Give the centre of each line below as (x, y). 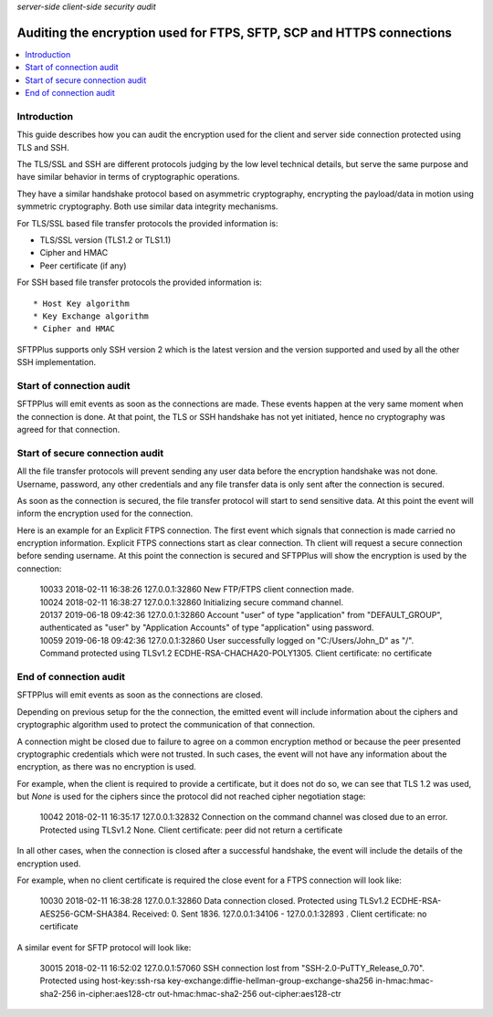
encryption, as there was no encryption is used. (106, 767)
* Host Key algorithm (81, 303)
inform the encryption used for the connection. (105, 514)
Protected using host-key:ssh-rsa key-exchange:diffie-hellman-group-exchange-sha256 (207, 980)
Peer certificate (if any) (83, 266)
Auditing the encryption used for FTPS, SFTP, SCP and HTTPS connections (234, 32)
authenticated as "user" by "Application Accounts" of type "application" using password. (207, 628)
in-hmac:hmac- (404, 980)
